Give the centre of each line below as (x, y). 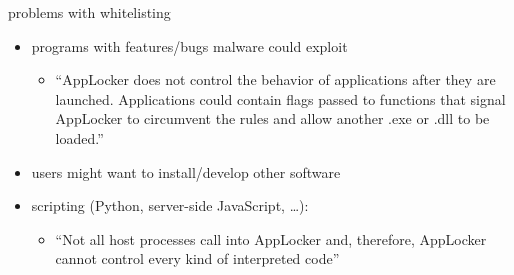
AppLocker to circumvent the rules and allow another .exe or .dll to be (272, 118)
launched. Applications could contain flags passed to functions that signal (280, 98)
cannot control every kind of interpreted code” (197, 258)
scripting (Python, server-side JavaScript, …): (170, 205)
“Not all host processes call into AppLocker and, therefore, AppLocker (271, 238)
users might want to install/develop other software (186, 171)
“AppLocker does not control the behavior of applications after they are (275, 79)
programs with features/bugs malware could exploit (189, 45)
